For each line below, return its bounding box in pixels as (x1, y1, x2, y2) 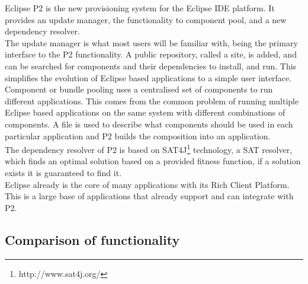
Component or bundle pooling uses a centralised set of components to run (5, 83, 273, 95)
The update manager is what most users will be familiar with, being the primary (5, 36, 298, 49)
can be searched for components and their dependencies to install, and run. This (5, 59, 297, 72)
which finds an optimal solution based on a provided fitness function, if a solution (5, 155, 301, 167)
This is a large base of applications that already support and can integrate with (5, 190, 294, 202)
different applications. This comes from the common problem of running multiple (5, 94, 299, 107)
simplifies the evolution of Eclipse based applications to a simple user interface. (5, 71, 292, 84)
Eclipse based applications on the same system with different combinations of (5, 106, 285, 119)
